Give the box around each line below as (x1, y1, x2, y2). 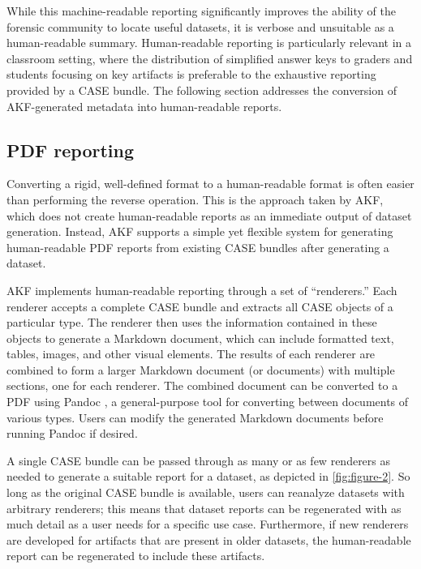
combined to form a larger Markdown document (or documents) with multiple (6, 361, 395, 378)
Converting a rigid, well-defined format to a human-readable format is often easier (6, 175, 415, 192)
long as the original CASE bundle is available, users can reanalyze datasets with (6, 484, 405, 501)
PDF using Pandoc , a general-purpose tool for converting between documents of (6, 393, 409, 410)
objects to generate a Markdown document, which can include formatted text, (6, 329, 394, 346)
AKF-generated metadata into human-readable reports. (6, 97, 282, 114)
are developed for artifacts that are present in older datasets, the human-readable (6, 531, 411, 548)
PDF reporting (6, 137, 134, 162)
